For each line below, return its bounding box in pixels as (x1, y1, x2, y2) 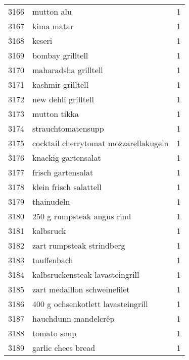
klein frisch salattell (32, 181, 102, 193)
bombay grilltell (32, 49, 88, 61)
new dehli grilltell (32, 93, 94, 105)
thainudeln (32, 196, 70, 207)
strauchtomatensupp (32, 123, 104, 134)
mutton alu (32, 6, 72, 17)
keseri (32, 35, 53, 46)
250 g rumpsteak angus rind (32, 210, 131, 222)
